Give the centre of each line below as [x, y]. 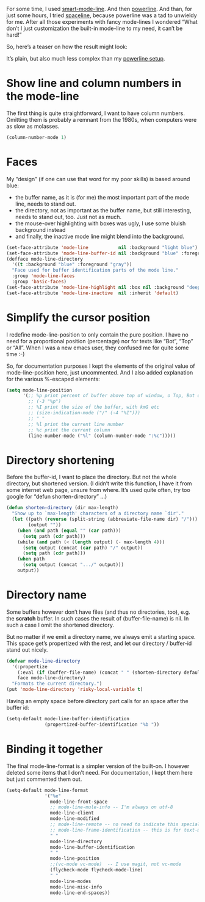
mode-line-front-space [79, 802]
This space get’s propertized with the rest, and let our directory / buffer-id [99, 643]
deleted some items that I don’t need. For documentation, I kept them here [100, 772]
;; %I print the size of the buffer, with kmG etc [94, 407]
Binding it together [55, 749]
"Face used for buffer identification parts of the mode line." [95, 270]
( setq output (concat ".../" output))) [73, 565]
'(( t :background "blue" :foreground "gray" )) [72, 265]
